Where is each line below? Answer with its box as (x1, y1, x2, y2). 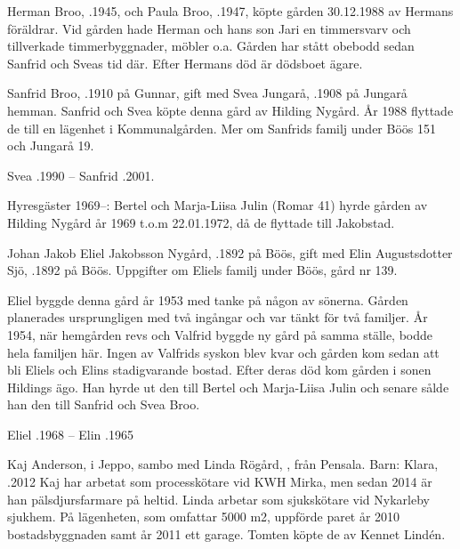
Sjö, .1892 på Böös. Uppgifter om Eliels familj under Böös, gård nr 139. (7, 261, 398, 279)
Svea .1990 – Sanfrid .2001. (7, 166, 155, 184)
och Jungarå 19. (7, 136, 94, 155)
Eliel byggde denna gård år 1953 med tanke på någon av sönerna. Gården (7, 290, 408, 309)
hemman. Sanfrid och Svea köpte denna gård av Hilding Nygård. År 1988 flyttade (7, 101, 454, 119)
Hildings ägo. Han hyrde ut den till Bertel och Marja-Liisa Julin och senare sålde (7, 377, 449, 396)
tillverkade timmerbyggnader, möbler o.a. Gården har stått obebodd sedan (7, 36, 415, 55)
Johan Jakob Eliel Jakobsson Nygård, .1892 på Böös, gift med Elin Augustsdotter (7, 243, 453, 262)
